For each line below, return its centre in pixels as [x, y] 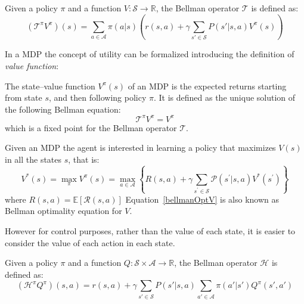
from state [24, 97]
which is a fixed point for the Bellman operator [91, 127]
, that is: [84, 159]
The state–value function [50, 86]
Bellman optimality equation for [63, 211]
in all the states [33, 159]
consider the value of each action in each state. [90, 242]
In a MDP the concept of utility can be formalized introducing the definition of [150, 54]
